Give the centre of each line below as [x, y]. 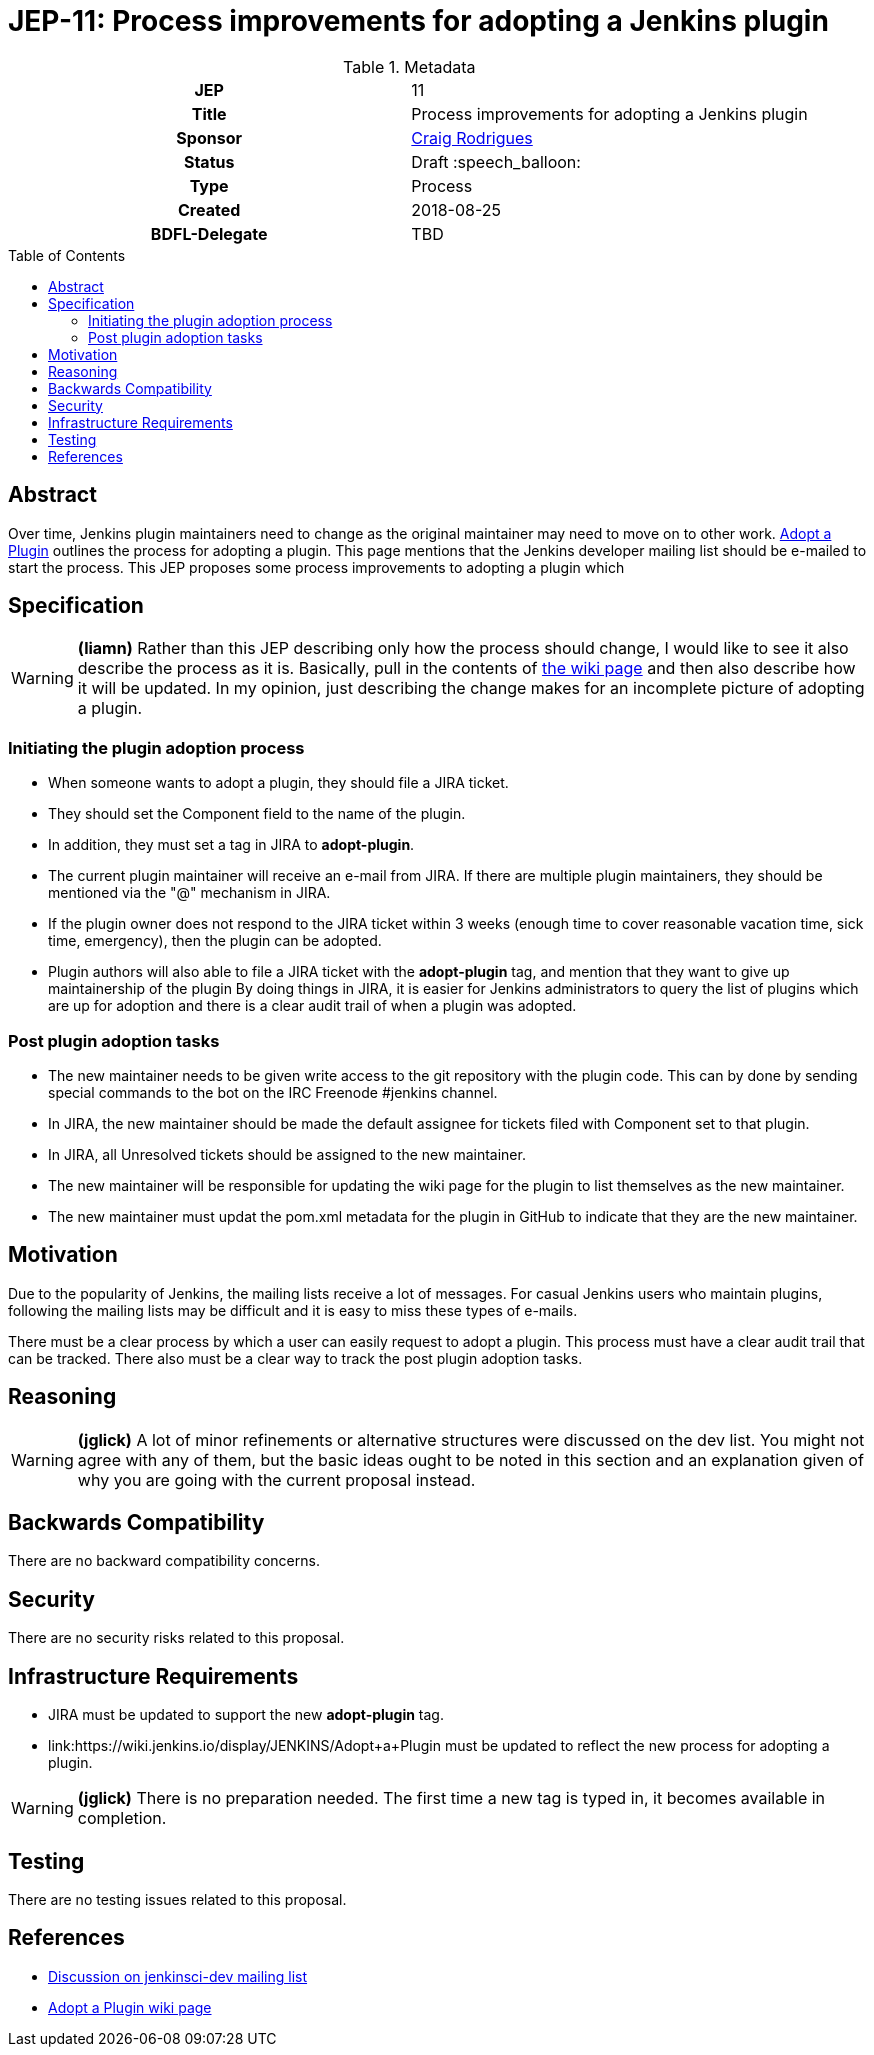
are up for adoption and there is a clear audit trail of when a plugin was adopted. [312, 1006]
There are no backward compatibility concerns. [164, 1561]
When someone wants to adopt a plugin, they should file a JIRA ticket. [278, 783]
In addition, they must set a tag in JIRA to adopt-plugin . [231, 845]
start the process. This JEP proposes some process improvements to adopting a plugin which [316, 567]
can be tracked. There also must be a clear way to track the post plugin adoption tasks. [295, 1358]
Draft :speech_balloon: [496, 161]
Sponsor [209, 137]
